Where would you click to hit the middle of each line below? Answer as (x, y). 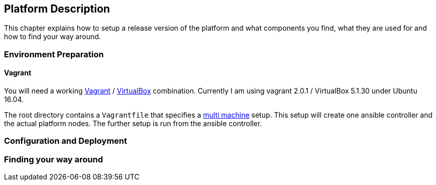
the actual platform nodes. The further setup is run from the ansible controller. (133, 124)
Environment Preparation (54, 54)
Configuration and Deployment (66, 141)
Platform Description (57, 9)
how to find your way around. (52, 37)
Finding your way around (53, 159)
